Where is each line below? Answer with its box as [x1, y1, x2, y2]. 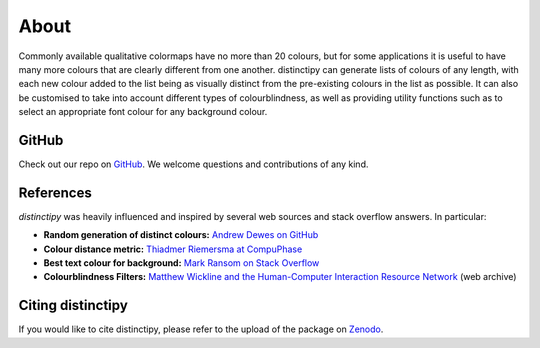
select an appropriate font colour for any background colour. [18, 106, 268, 118]
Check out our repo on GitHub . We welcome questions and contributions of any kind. [18, 158, 369, 170]
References [18, 184, 92, 201]
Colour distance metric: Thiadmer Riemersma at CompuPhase [43, 243, 303, 255]
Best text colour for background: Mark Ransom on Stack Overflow [43, 257, 320, 269]
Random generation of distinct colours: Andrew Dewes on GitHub [43, 229, 319, 241]
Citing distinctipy [18, 297, 129, 314]
